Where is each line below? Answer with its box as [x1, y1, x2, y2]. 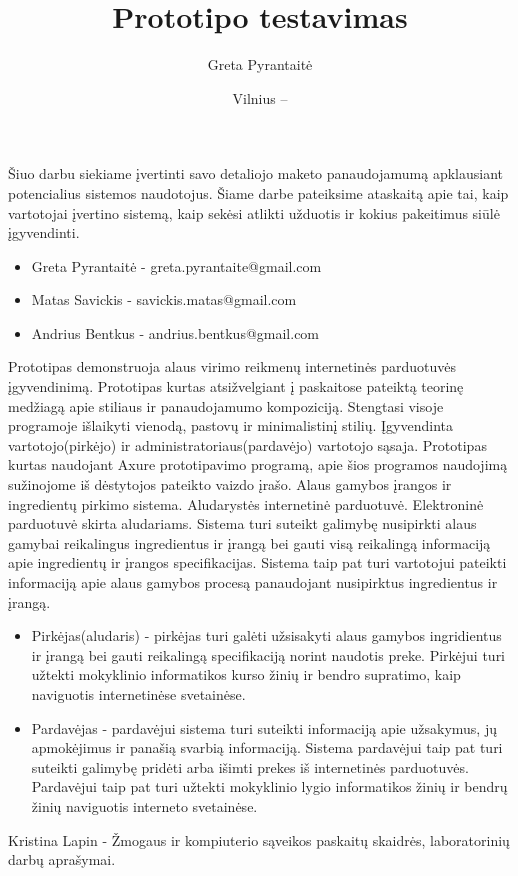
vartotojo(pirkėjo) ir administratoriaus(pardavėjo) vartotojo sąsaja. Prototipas [8, 434, 487, 455]
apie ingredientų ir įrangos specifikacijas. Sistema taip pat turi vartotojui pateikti [8, 552, 507, 573]
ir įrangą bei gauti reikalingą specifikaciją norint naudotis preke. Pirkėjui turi [31, 644, 506, 665]
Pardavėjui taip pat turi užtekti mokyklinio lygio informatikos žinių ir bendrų [31, 776, 508, 797]
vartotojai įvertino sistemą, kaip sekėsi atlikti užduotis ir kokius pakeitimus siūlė [8, 202, 500, 223]
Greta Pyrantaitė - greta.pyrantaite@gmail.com [31, 255, 322, 276]
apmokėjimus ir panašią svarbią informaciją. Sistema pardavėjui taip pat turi [31, 737, 503, 758]
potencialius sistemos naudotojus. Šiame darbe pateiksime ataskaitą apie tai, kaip [8, 182, 509, 203]
